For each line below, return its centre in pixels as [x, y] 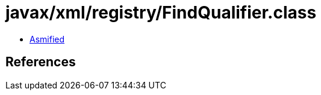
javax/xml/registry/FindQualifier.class [161, 13]
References [41, 62]
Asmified [47, 39]
